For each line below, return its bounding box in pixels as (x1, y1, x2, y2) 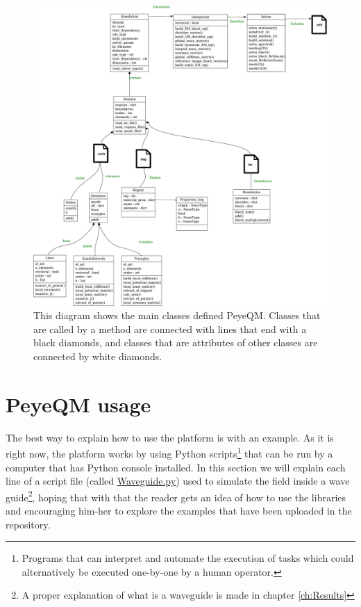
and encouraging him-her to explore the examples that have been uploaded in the (6, 503, 352, 517)
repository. (6, 517, 51, 531)
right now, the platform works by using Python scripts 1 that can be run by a (6, 444, 333, 460)
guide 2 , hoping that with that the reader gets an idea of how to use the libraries (6, 487, 346, 504)
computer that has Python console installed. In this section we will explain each (6, 460, 346, 474)
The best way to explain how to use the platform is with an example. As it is (6, 430, 334, 444)
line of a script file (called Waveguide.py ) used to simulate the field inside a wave (6, 474, 350, 488)
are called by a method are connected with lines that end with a (33, 321, 307, 336)
